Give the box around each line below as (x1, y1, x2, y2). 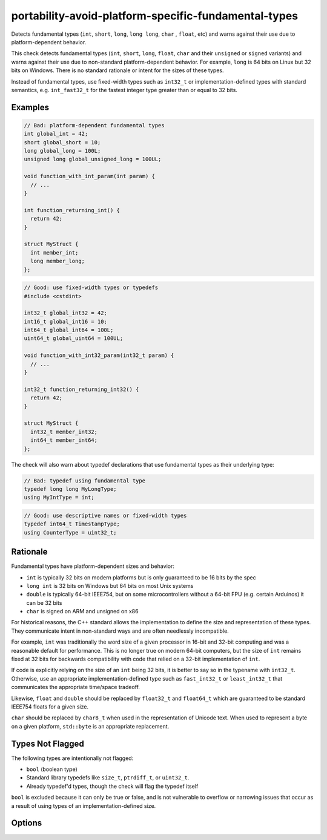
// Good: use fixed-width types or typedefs (24, 284, 159, 291)
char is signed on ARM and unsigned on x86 (26, 608, 139, 615)
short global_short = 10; (24, 139, 101, 145)
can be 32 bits (26, 599, 62, 606)
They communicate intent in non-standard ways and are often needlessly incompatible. (11, 627, 230, 635)
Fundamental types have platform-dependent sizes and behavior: (11, 562, 175, 570)
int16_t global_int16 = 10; (24, 318, 107, 325)
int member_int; (30, 249, 79, 256)
